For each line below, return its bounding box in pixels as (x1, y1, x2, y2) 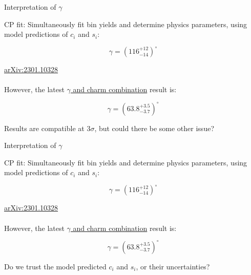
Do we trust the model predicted (4, 261, 107, 271)
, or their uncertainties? (136, 261, 210, 271)
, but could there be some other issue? (94, 122, 214, 133)
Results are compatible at (4, 122, 85, 133)
